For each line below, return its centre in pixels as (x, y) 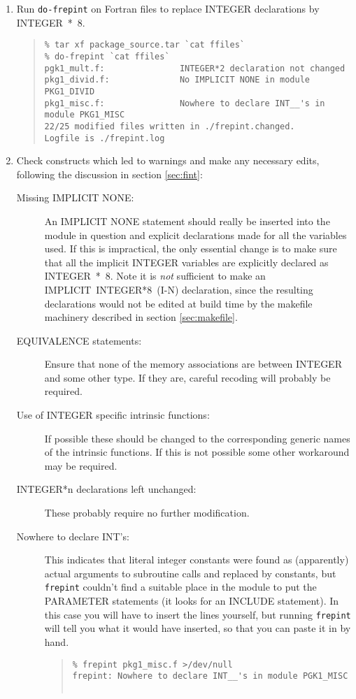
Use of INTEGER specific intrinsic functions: (113, 415)
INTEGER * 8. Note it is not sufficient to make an (155, 276)
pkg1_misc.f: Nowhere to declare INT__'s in (185, 103)
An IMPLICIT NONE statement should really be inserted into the (187, 221)
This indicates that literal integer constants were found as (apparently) (197, 560)
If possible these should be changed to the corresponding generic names (197, 438)
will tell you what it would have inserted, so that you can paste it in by (198, 628)
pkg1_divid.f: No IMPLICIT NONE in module (177, 80)
